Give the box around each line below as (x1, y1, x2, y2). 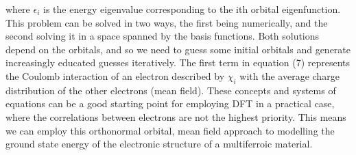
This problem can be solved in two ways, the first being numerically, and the (5, 15, 328, 29)
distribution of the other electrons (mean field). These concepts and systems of (5, 83, 336, 97)
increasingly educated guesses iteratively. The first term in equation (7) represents (5, 55, 351, 70)
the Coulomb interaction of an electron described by (5, 68, 225, 83)
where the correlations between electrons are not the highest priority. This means (5, 109, 346, 124)
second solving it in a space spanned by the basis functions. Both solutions (5, 29, 320, 43)
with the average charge (239, 68, 340, 83)
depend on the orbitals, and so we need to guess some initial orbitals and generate (5, 42, 351, 56)
